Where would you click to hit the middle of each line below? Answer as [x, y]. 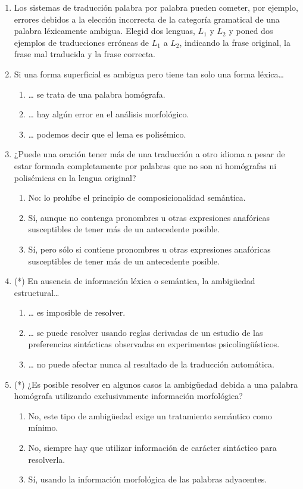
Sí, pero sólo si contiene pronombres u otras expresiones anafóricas [149, 249]
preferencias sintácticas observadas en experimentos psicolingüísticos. [154, 344]
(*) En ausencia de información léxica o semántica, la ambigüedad [135, 281]
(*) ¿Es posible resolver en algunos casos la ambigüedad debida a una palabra [156, 384]
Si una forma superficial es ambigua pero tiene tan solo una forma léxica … [149, 74]
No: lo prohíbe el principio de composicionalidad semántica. [137, 197]
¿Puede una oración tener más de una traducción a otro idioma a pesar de [149, 154]
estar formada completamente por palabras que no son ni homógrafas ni [145, 165]
